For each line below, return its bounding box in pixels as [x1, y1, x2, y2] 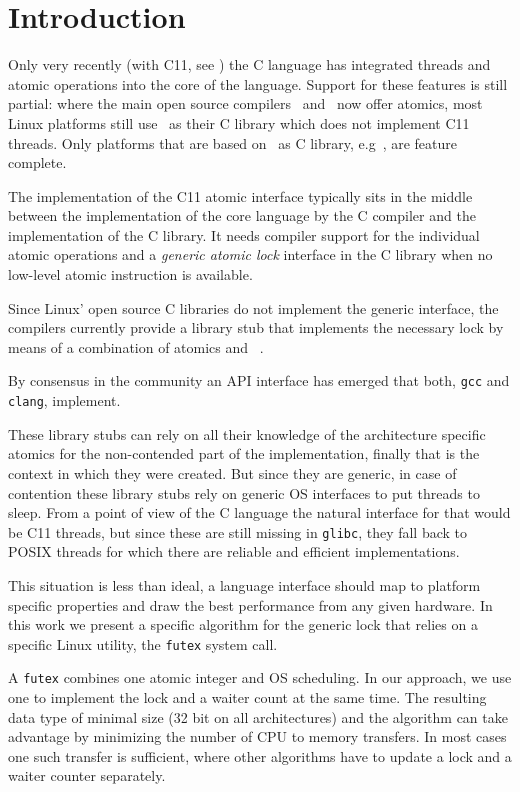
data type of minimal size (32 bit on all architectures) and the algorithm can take [8, 706, 508, 727]
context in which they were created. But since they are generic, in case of [8, 462, 457, 483]
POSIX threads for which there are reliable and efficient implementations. [8, 541, 460, 562]
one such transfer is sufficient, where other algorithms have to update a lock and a [8, 745, 512, 766]
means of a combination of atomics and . [8, 336, 264, 357]
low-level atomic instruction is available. [8, 264, 253, 285]
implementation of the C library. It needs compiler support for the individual [8, 224, 480, 245]
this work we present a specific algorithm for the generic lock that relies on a [8, 614, 478, 635]
